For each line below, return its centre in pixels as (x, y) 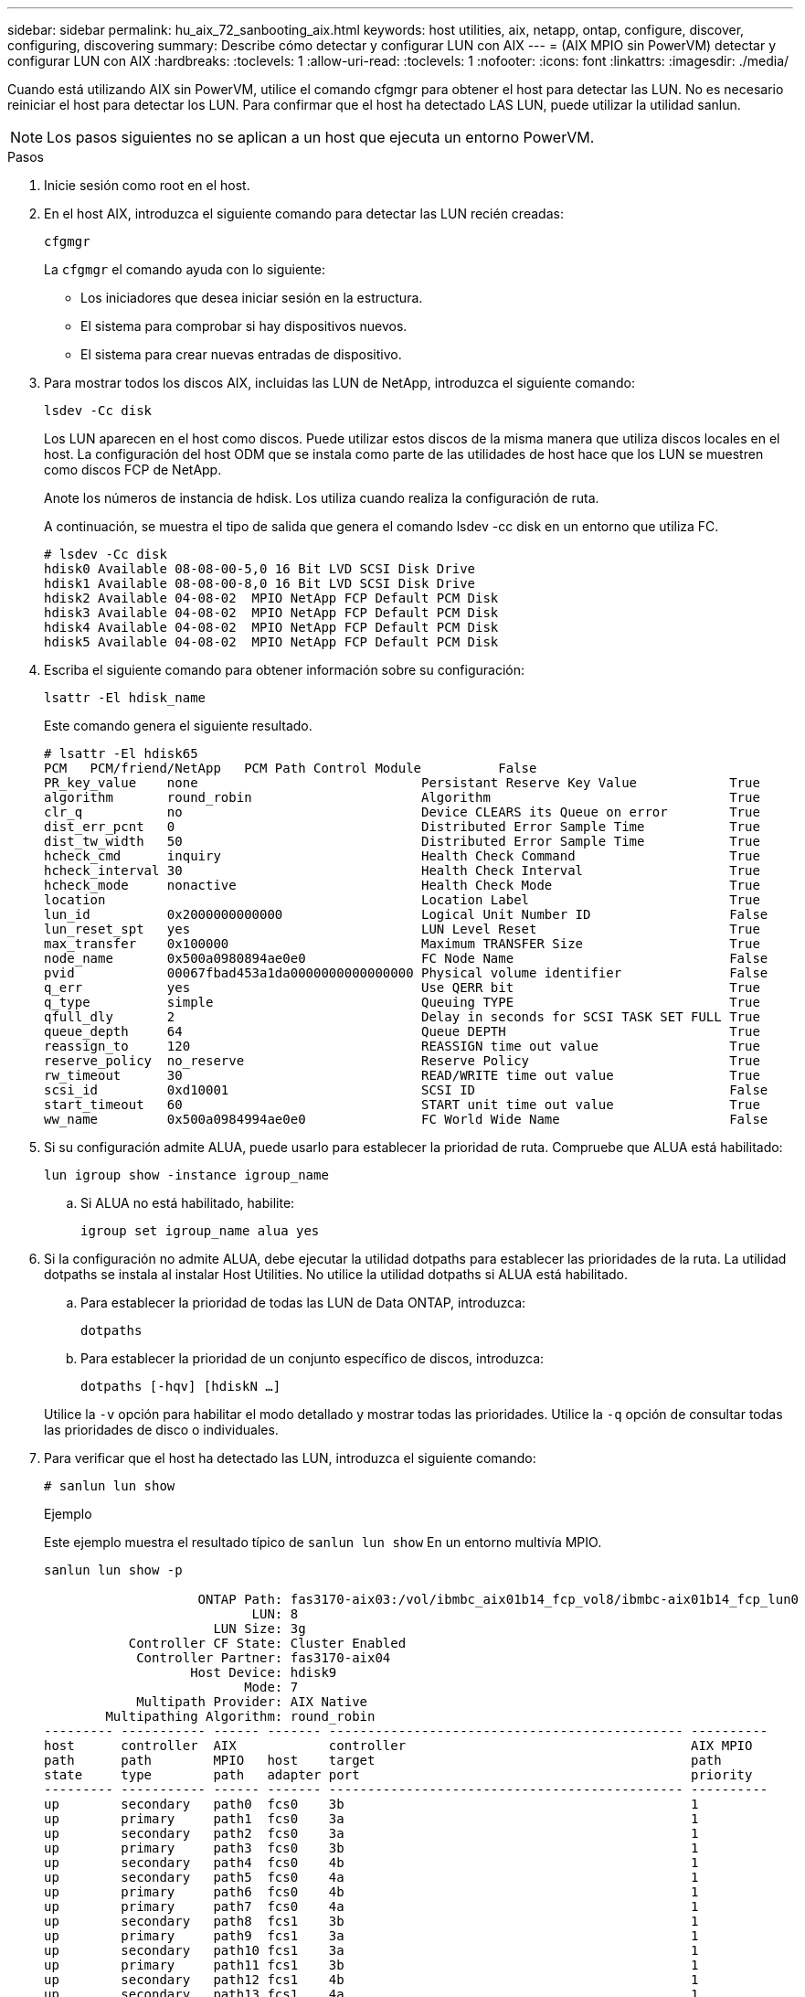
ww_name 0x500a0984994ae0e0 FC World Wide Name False (406, 1119)
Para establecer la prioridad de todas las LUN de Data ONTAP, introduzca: (303, 1303)
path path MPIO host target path (383, 1760)
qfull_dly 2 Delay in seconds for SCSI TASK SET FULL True (402, 1017)
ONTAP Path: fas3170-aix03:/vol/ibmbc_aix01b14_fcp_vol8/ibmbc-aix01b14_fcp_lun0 (498, 1599)
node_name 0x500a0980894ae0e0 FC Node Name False (406, 958)
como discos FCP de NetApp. (133, 470)
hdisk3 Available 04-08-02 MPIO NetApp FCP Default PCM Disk (271, 613)
